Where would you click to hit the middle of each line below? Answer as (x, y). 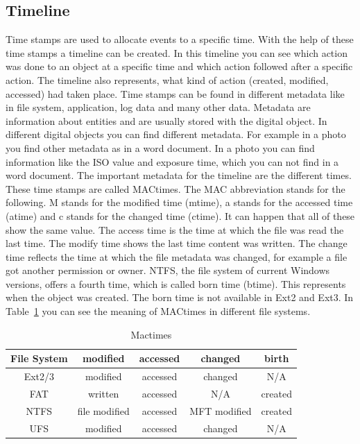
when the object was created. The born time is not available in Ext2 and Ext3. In (180, 297)
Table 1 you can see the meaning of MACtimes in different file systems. (158, 311)
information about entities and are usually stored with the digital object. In (166, 120)
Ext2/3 (39, 376)
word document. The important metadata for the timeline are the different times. (179, 175)
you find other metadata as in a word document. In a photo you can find (160, 147)
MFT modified (221, 410)
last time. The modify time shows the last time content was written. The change (177, 243)
